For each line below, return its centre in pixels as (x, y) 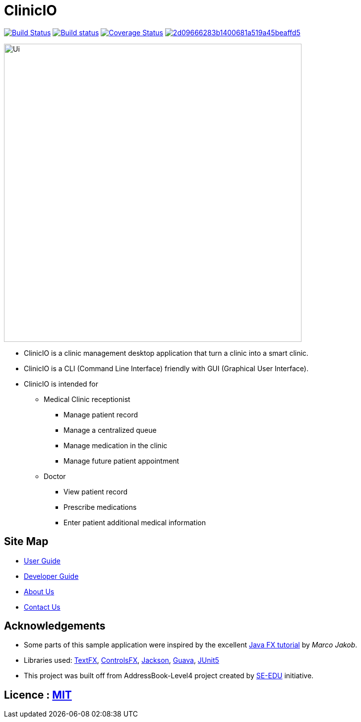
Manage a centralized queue (110, 430)
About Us (39, 591)
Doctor (55, 476)
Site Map (26, 542)
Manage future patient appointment (121, 461)
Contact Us (42, 607)
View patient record (96, 491)
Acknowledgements (55, 626)
